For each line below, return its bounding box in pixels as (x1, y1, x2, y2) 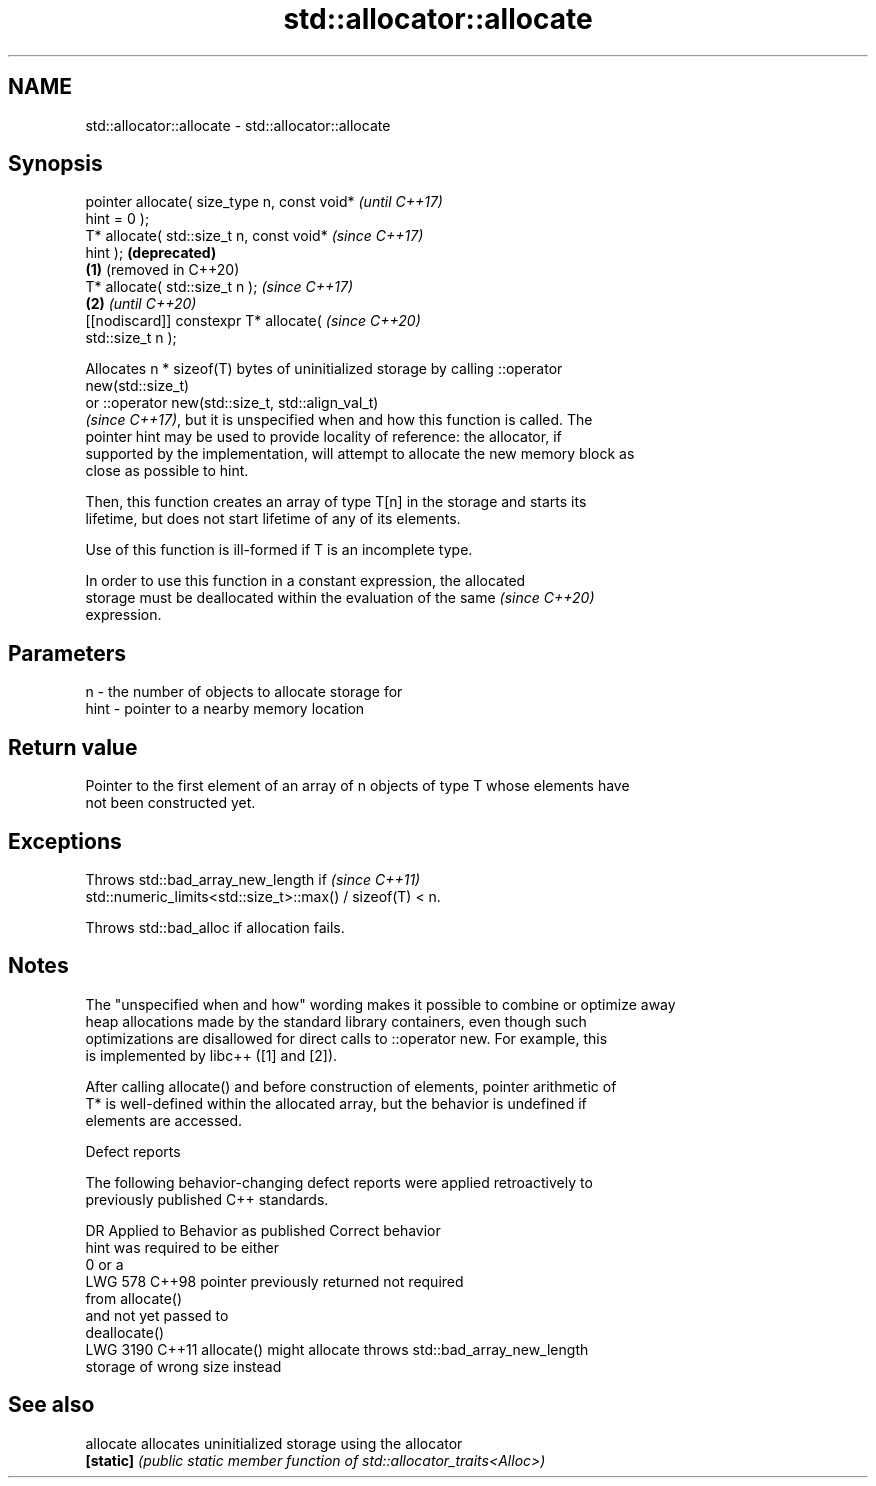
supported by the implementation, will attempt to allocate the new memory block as (85, 445, 635, 463)
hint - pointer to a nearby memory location (85, 700, 365, 718)
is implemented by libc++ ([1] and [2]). (85, 1046, 338, 1064)
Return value (8, 734, 138, 760)
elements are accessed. (85, 1111, 243, 1129)
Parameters (8, 640, 126, 666)
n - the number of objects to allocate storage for (85, 683, 403, 701)
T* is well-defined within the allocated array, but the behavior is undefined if (85, 1094, 587, 1112)
